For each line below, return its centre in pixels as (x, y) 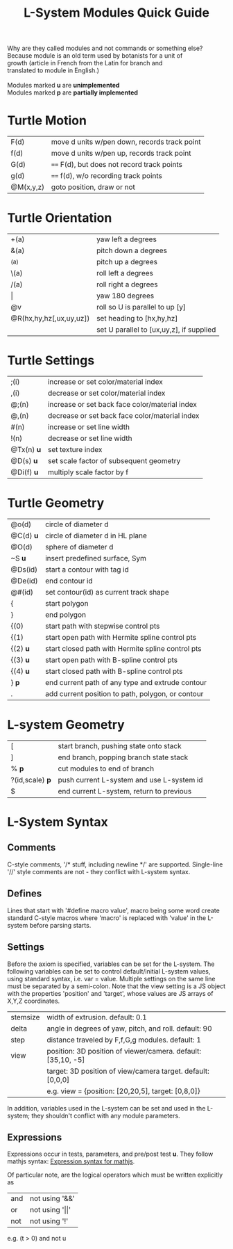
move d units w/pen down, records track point (126, 142)
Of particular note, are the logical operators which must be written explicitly (115, 1175)
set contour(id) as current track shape (107, 592)
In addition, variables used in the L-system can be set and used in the (106, 1108)
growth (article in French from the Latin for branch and (85, 63)
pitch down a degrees (132, 250)
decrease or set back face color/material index (123, 416)
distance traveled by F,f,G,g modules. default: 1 (124, 1040)
